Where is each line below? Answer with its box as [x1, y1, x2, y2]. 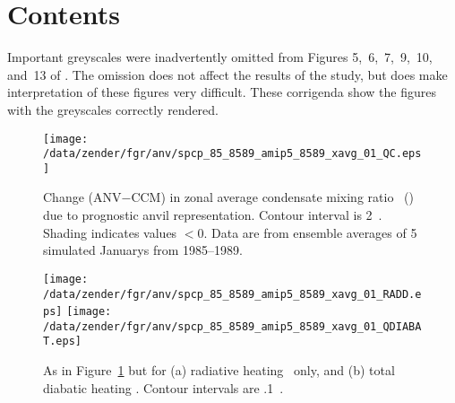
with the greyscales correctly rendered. [7, 100, 219, 118]
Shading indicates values [43, 223, 177, 241]
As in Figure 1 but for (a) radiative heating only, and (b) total [43, 361, 395, 380]
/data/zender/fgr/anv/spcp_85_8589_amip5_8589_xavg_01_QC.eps [43, 147, 422, 161]
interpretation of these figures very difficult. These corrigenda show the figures [7, 83, 436, 101]
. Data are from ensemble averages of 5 [203, 223, 417, 241]
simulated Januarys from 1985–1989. [43, 241, 243, 259]
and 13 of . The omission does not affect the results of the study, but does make [7, 65, 448, 83]
